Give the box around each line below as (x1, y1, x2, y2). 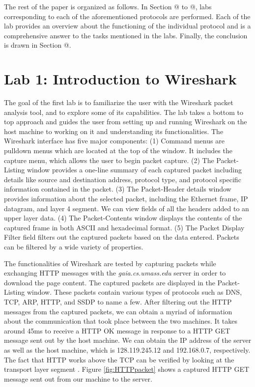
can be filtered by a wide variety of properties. (4, 242, 143, 251)
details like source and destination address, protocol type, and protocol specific (4, 174, 241, 184)
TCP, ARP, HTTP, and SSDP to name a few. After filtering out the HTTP (4, 296, 232, 306)
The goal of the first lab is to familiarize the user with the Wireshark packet (4, 97, 233, 108)
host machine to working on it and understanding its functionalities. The (4, 126, 224, 136)
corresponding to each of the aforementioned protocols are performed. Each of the (4, 11, 251, 21)
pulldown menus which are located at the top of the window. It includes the (4, 145, 232, 156)
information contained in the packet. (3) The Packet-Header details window (4, 184, 231, 194)
